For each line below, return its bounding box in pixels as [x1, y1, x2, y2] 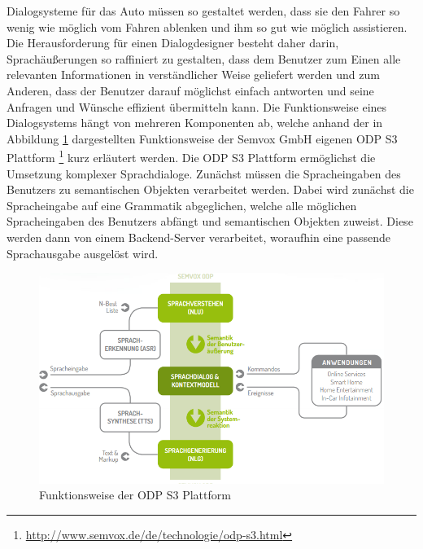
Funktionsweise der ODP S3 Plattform [39, 486, 231, 503]
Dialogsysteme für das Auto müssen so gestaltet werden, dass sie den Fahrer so [7, 2, 400, 19]
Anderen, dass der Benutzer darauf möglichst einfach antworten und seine [7, 81, 374, 99]
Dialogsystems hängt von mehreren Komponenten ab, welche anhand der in [7, 114, 383, 131]
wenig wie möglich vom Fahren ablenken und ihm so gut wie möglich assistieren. [7, 18, 408, 35]
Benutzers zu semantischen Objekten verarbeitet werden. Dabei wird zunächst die [7, 181, 414, 198]
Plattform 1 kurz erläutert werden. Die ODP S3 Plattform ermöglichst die [7, 147, 376, 165]
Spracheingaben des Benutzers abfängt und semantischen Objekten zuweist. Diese [7, 213, 413, 230]
